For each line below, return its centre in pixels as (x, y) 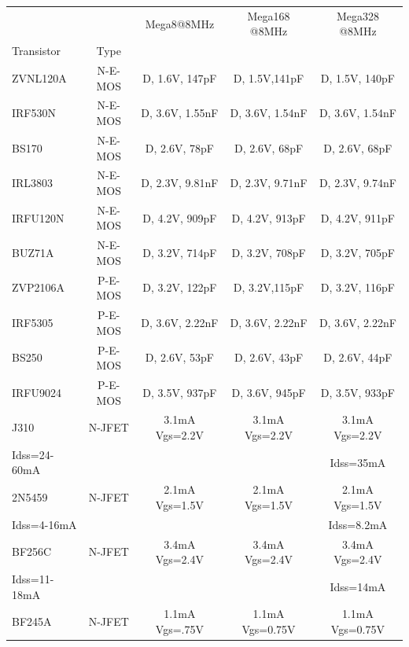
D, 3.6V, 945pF (269, 392)
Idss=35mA (358, 462)
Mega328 (357, 15)
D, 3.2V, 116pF (357, 287)
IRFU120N (38, 217)
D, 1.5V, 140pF (357, 77)
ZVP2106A (39, 287)
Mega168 (269, 15)
